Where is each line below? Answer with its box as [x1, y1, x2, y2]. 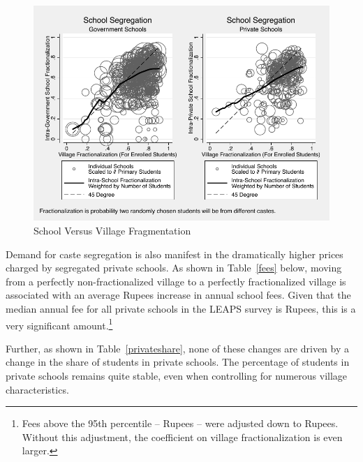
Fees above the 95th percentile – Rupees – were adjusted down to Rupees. [22, 416, 339, 431]
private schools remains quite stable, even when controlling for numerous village [6, 368, 348, 382]
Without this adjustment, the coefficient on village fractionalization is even [22, 429, 343, 444]
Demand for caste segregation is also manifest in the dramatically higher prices [6, 246, 343, 261]
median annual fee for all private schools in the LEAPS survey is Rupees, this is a [6, 301, 356, 315]
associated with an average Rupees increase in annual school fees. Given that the [6, 288, 351, 302]
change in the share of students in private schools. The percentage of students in [6, 355, 350, 369]
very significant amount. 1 [6, 315, 113, 332]
